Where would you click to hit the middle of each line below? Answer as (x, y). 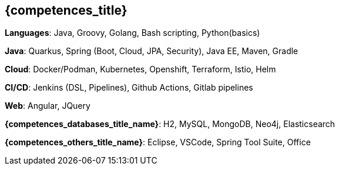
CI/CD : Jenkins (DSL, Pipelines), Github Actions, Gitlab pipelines (129, 88)
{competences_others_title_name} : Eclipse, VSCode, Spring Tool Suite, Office (158, 142)
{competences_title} (66, 10)
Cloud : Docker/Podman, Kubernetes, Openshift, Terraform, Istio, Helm (140, 69)
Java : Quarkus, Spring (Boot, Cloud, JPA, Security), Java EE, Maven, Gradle (152, 51)
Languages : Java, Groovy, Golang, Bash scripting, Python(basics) (132, 33)
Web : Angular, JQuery (48, 106)
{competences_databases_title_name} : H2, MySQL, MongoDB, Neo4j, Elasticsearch (170, 124)
